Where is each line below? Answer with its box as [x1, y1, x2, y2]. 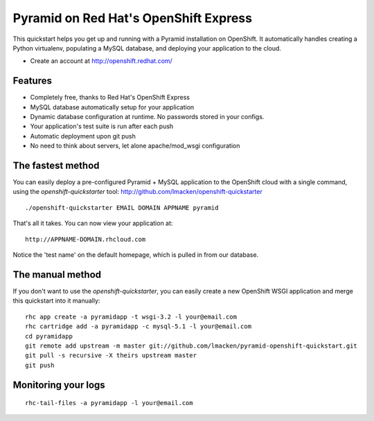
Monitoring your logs [12, 379, 105, 391]
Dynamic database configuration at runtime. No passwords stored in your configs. [30, 113, 265, 121]
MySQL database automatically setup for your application [30, 102, 195, 111]
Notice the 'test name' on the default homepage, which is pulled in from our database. [12, 251, 259, 259]
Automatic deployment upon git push [30, 132, 136, 140]
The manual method [12, 269, 102, 280]
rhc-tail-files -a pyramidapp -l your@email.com [25, 399, 193, 407]
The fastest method [12, 160, 100, 171]
